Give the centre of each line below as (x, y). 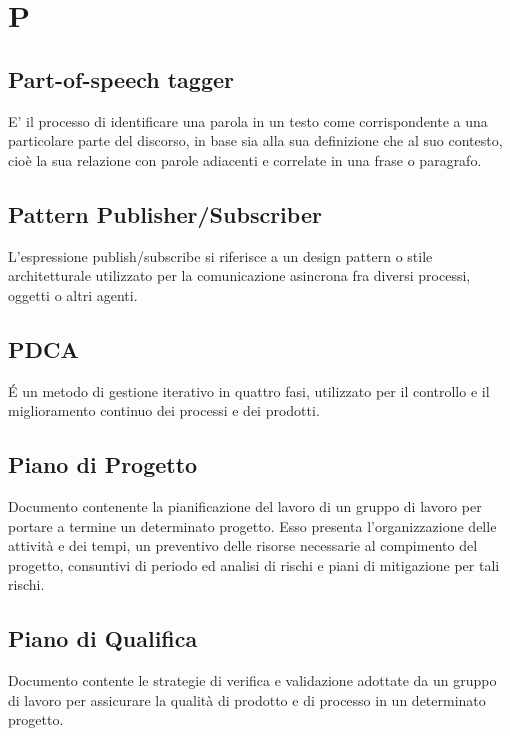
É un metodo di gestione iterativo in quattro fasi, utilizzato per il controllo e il (249, 390)
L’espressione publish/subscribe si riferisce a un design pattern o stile (220, 255)
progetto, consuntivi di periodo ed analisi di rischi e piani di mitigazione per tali (254, 564)
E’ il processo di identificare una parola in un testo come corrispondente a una (248, 120)
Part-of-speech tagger (121, 78)
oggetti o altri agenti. (73, 294)
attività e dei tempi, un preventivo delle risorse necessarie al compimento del (243, 545)
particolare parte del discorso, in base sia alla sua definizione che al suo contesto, (255, 140)
